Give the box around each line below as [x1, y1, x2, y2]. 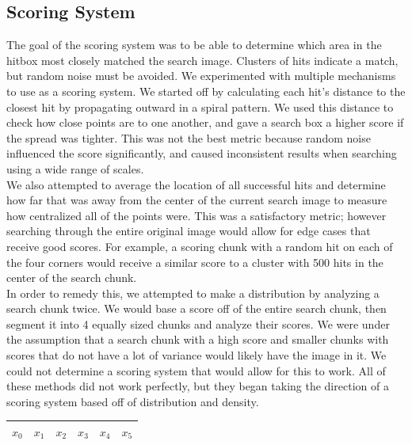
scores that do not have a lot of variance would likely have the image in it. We [6, 347, 387, 363]
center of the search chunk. [6, 269, 137, 286]
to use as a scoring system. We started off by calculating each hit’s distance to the [6, 82, 406, 99]
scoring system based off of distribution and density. [6, 393, 259, 409]
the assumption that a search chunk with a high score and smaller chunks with [6, 331, 389, 348]
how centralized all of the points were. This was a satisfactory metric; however [6, 207, 387, 223]
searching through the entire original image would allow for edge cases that [6, 222, 371, 239]
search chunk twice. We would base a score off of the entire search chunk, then [6, 300, 387, 317]
